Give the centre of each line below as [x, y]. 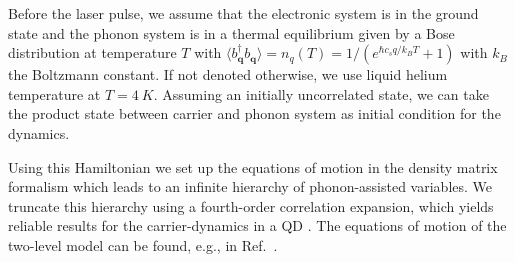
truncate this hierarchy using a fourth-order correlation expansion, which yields [251, 205]
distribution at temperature [92, 52]
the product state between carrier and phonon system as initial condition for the [254, 113]
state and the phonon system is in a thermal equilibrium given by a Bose [231, 32]
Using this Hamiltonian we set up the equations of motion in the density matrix [253, 166]
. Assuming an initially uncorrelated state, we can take [321, 93]
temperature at [54, 93]
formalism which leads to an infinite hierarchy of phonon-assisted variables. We [250, 186]
